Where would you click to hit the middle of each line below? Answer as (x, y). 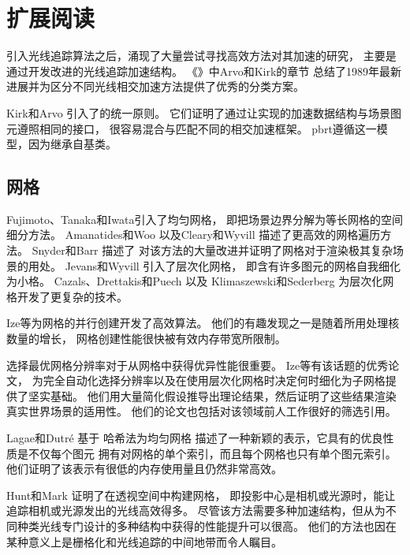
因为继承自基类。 (72, 144)
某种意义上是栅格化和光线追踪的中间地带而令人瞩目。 (144, 541)
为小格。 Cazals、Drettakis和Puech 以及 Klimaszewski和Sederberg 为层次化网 (200, 281)
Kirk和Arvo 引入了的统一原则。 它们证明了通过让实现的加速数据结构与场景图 (204, 112)
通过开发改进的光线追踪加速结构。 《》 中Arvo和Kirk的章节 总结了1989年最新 (204, 71)
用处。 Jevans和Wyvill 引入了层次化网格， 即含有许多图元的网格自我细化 (214, 265)
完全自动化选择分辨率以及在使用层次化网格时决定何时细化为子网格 (214, 380)
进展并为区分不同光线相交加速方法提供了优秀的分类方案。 (155, 86)
